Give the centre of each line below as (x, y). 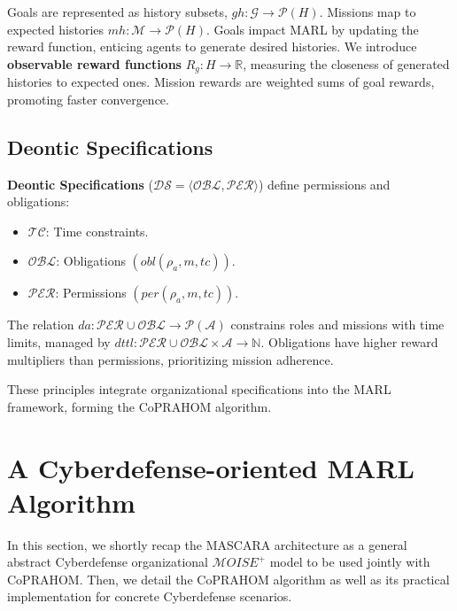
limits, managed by (59, 342)
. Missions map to (368, 12)
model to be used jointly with (350, 562)
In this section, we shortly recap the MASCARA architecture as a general (207, 544)
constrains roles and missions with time (337, 325)
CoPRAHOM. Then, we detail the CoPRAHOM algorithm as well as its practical (228, 579)
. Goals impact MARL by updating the (312, 29)
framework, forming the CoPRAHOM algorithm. (139, 406)
